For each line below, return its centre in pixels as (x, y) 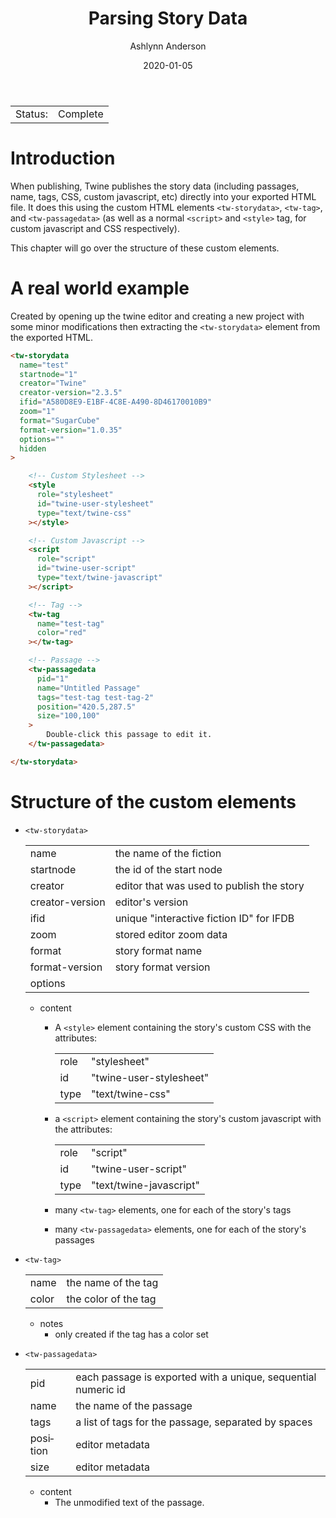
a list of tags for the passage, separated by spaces (194, 1422)
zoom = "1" (37, 412)
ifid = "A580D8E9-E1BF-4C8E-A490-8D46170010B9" (116, 402)
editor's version (151, 902)
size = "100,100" (68, 716)
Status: (31, 114)
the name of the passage (134, 1405)
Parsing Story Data (168, 18)
